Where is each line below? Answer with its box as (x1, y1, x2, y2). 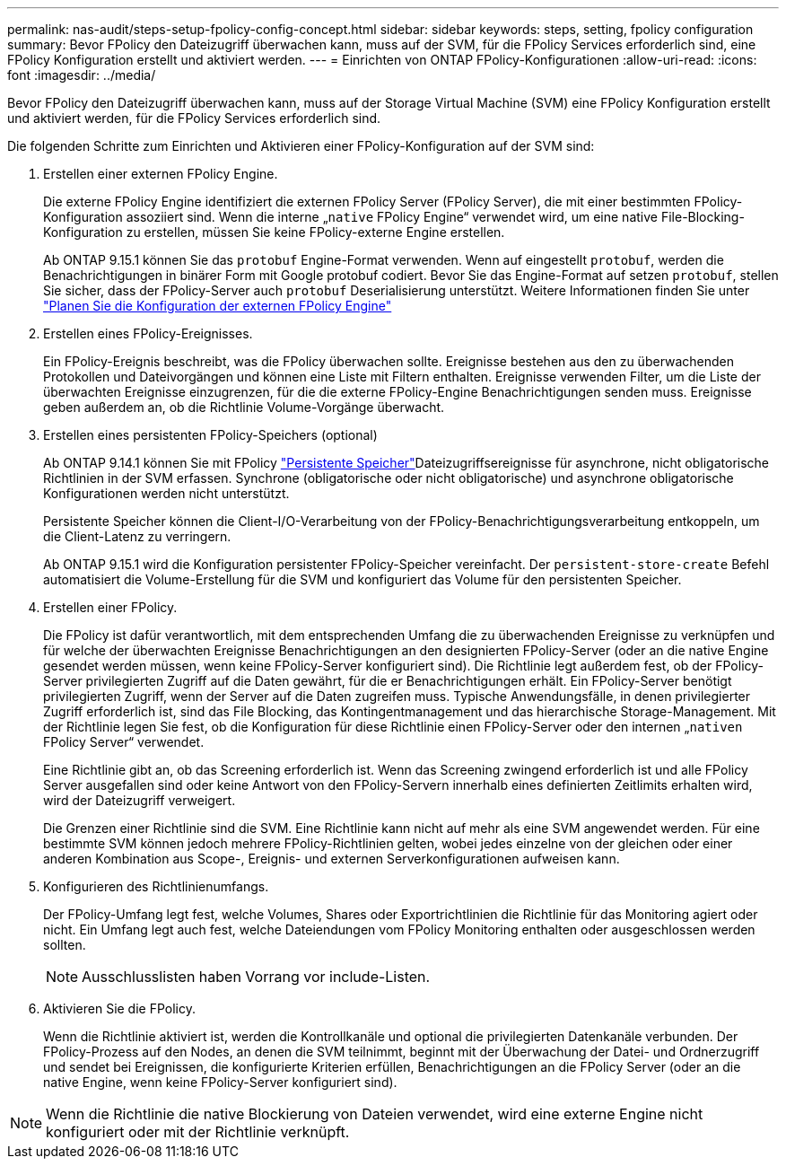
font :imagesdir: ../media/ (7, 67, 156, 83)
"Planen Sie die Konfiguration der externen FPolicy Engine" (43, 298, 392, 313)
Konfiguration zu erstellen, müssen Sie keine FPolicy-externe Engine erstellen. (43, 224, 505, 240)
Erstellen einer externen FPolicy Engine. (43, 166, 278, 181)
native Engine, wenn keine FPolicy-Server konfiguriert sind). (43, 1074, 397, 1090)
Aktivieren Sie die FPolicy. (43, 1001, 196, 1016)
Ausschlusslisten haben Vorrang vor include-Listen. (82, 968, 431, 986)
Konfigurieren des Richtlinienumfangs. (43, 879, 269, 894)
